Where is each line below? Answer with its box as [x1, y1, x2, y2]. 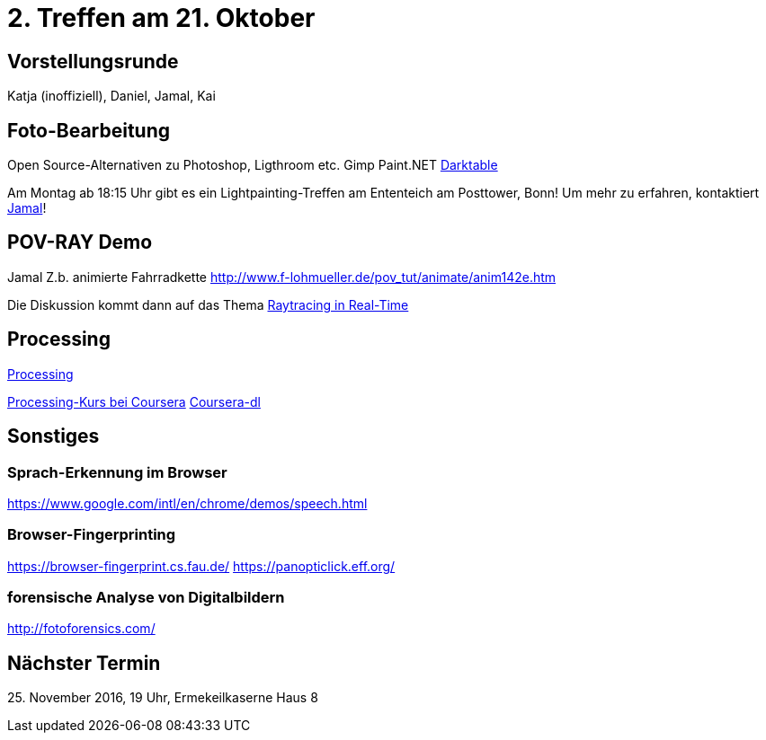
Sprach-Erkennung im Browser [7, 462, 227, 481]
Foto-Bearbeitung [7, 119, 171, 142]
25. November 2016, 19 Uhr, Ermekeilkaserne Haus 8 [7, 690, 318, 706]
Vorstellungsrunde [7, 49, 179, 73]
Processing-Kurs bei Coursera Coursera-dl [7, 393, 261, 410]
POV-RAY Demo [7, 231, 153, 254]
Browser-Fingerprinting [7, 525, 176, 544]
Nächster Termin [7, 651, 161, 674]
